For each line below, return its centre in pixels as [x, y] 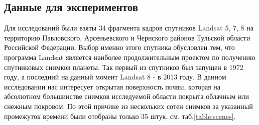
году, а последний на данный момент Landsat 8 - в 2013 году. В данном [115, 77]
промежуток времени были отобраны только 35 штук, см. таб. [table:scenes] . [120, 116]
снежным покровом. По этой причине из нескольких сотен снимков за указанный [128, 106]
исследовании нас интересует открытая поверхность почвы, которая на [112, 86]
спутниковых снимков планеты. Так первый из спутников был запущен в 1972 [124, 67]
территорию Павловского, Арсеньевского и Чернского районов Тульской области [127, 37]
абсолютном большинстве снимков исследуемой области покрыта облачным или [126, 96]
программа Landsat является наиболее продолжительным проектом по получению [130, 57]
